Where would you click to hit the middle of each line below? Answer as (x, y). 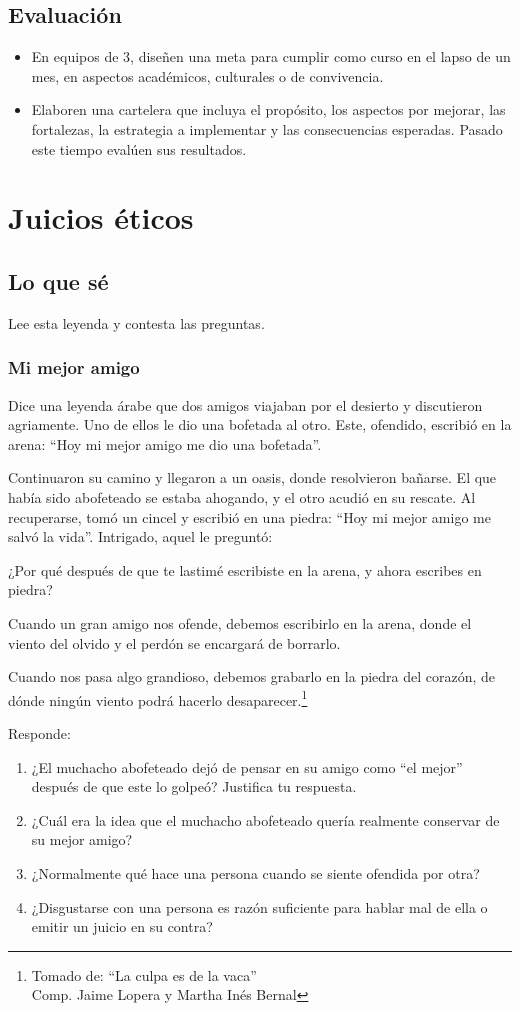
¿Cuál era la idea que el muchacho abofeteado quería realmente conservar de (265, 819)
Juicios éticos (101, 217)
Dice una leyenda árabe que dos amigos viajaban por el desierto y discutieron (245, 404)
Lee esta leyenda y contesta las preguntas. (136, 322)
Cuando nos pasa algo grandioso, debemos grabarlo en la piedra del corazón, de (252, 676)
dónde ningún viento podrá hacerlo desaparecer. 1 (158, 698)
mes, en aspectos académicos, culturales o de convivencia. (207, 75)
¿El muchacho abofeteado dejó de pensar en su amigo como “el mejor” (247, 766)
